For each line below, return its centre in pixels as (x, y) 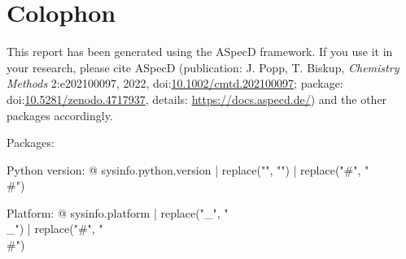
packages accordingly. (60, 115)
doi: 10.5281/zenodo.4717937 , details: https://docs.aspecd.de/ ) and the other (197, 99)
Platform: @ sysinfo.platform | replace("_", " (118, 212)
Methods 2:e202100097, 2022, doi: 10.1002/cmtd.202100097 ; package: (175, 83)
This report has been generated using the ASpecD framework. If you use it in (200, 52)
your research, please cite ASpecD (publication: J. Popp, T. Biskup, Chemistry (203, 67)
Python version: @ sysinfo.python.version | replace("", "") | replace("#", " (188, 169)
